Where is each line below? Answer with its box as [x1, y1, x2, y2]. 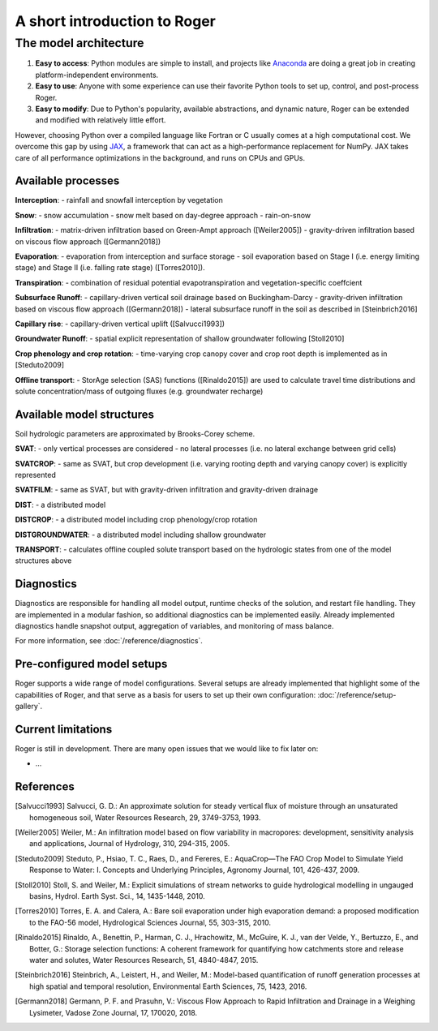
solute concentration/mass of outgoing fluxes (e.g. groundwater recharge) [15, 386, 264, 396]
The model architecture [15, 36, 144, 50]
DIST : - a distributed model [15, 500, 106, 509]
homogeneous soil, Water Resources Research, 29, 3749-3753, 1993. [29, 812, 261, 823]
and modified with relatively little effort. [35, 115, 166, 125]
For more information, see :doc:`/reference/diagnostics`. [15, 636, 203, 646]
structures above [15, 556, 72, 565]
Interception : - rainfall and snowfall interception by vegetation [15, 195, 223, 205]
